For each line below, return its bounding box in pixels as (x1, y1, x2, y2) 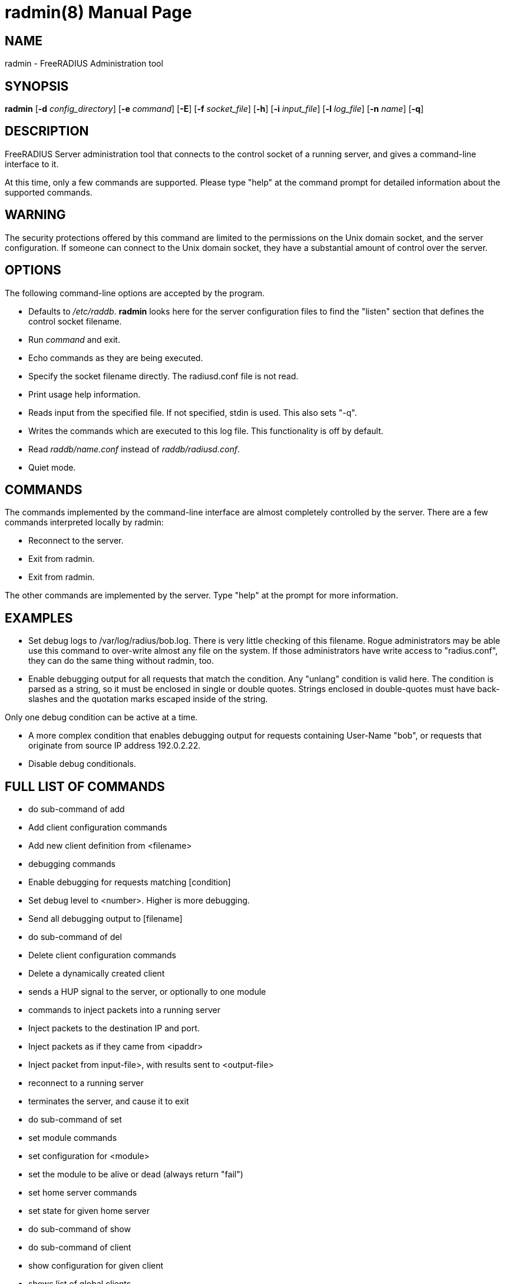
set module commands (28, 1133, 117, 1143)
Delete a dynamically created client (28, 968, 165, 979)
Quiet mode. (28, 462, 76, 472)
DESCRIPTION (5, 124, 89, 139)
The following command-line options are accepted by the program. (5, 287, 265, 298)
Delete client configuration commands (28, 950, 176, 961)
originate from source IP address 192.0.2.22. (28, 740, 201, 751)
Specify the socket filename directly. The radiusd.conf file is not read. (28, 370, 299, 381)
